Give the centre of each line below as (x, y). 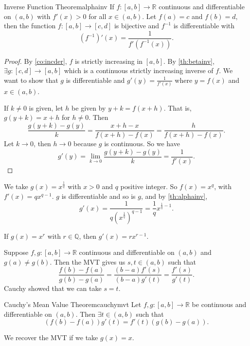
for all (98, 16)
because (85, 144)
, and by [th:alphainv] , (174, 196)
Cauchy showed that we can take (53, 288)
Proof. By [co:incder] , (36, 61)
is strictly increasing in (109, 61)
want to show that (31, 80)
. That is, (178, 107)
